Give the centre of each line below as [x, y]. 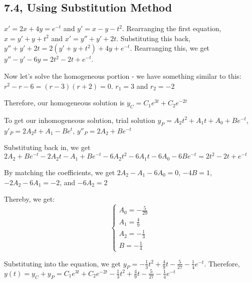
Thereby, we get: [30, 199]
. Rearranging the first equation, [172, 28]
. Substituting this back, [154, 38]
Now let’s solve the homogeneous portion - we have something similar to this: [123, 76]
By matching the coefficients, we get [60, 172]
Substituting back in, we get [47, 147]
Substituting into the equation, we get [63, 263]
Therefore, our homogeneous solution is [64, 103]
